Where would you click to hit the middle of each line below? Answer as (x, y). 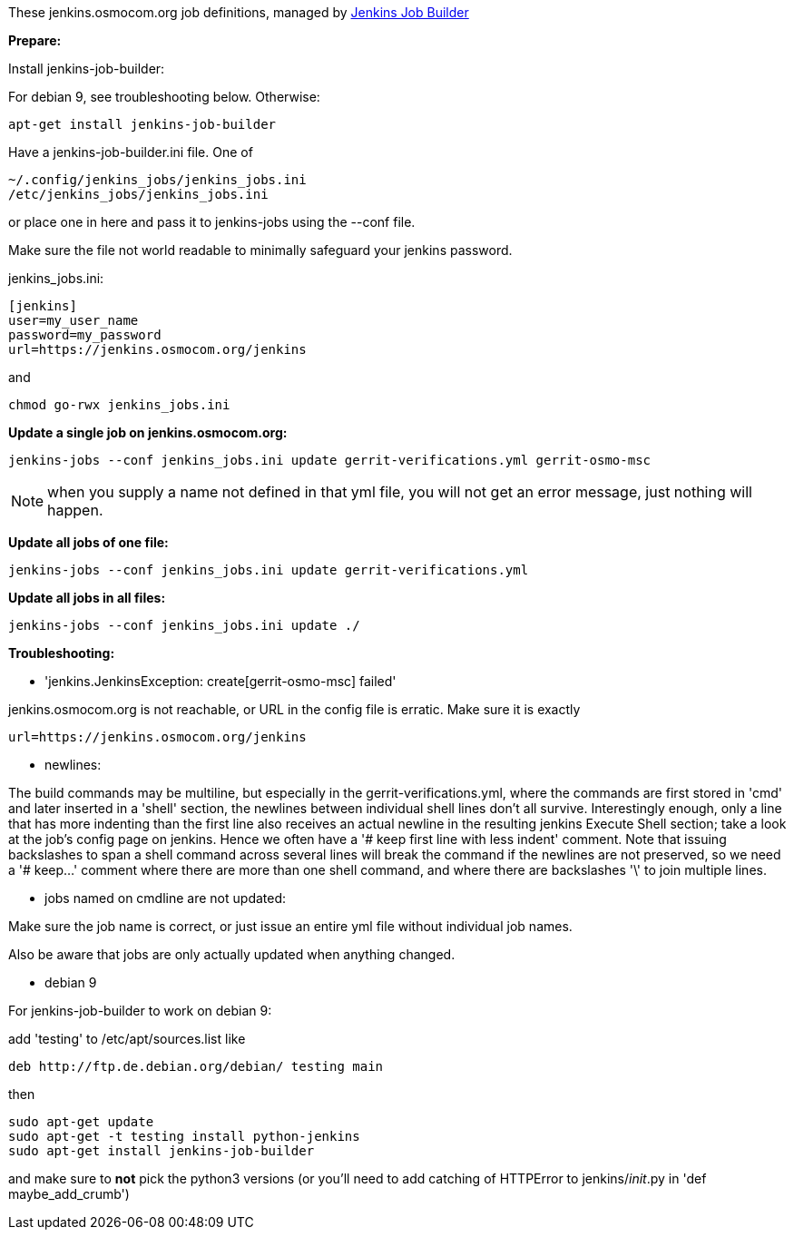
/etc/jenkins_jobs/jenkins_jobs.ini (138, 194)
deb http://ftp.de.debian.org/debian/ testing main (196, 1066)
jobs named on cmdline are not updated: (166, 898)
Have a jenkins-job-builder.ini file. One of (131, 152)
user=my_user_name (74, 320)
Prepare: (35, 40)
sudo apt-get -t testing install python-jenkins (184, 1136)
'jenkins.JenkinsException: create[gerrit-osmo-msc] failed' (221, 681)
